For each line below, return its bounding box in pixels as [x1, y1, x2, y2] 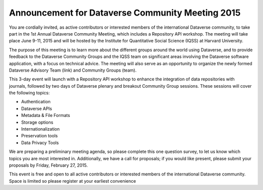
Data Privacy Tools [21, 139, 59, 146]
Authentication [21, 99, 51, 105]
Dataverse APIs [21, 105, 52, 112]
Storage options [21, 119, 54, 125]
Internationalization [21, 126, 60, 132]
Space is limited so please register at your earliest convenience [9, 178, 136, 184]
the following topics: [9, 90, 50, 96]
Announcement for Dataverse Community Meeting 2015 [9, 7, 241, 18]
